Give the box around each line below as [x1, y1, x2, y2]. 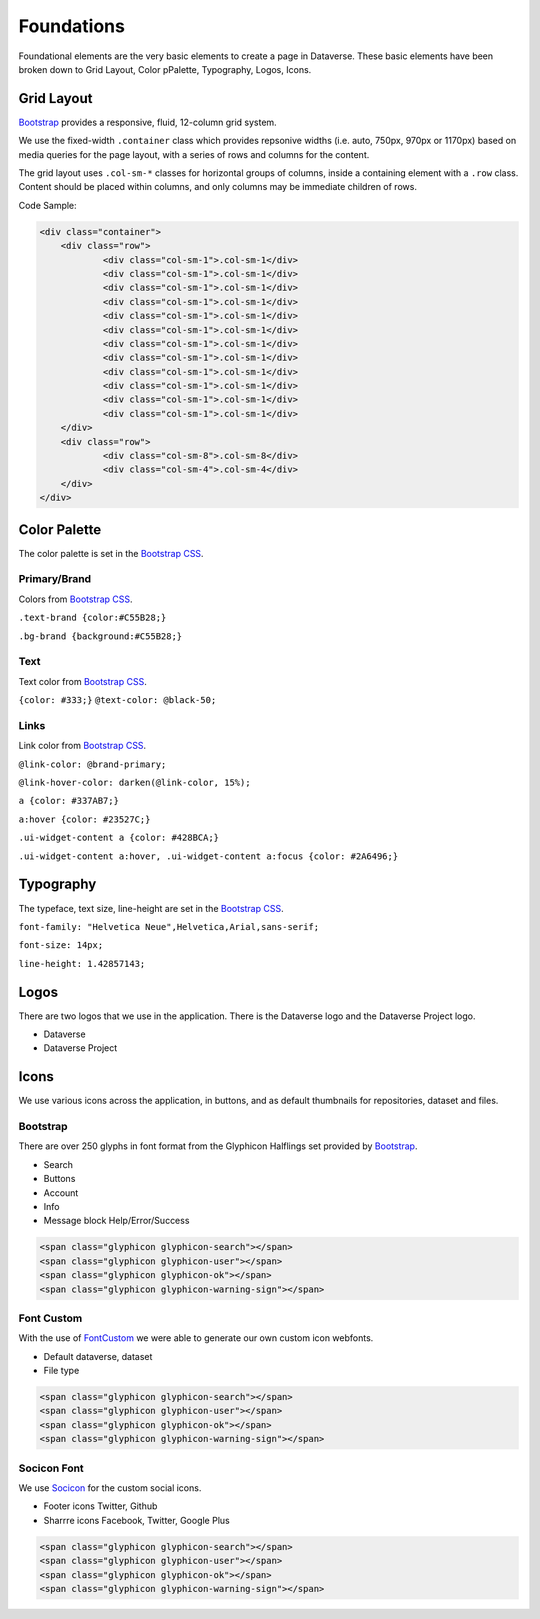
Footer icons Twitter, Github [43, 1500, 158, 1512]
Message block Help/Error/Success [43, 1215, 190, 1227]
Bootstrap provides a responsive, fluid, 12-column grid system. [18, 116, 277, 128]
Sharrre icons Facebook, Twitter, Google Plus [43, 1514, 230, 1526]
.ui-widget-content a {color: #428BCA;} [18, 832, 220, 844]
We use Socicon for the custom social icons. [18, 1481, 202, 1494]
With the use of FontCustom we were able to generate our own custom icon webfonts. [18, 1332, 374, 1344]
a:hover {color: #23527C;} [18, 813, 151, 825]
